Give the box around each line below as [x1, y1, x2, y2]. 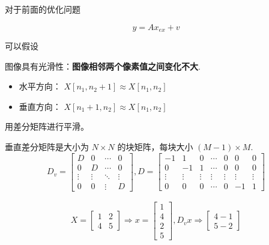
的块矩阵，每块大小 [117, 141, 193, 153]
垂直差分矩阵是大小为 [5, 141, 89, 153]
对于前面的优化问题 [5, 3, 80, 15]
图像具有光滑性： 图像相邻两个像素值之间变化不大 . [5, 59, 201, 72]
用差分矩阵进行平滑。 [5, 120, 89, 133]
